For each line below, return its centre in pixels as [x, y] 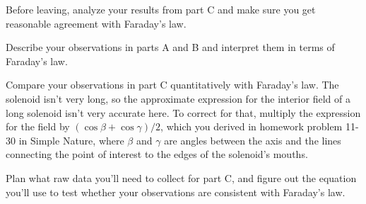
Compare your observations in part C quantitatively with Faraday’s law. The [172, 85]
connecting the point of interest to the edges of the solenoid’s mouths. [157, 154]
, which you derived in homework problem [252, 126]
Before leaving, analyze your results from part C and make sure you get [161, 9]
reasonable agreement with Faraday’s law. [96, 23]
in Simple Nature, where [71, 140]
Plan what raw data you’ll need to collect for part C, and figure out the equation [181, 177]
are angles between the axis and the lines [253, 140]
